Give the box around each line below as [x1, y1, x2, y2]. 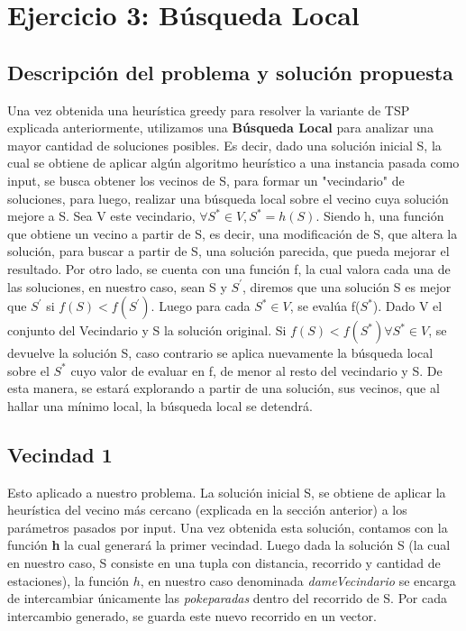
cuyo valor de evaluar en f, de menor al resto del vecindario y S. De [70, 361, 443, 380]
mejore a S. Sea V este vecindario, [7, 206, 196, 225]
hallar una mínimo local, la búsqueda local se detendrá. [7, 396, 313, 415]
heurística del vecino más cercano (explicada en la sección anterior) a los [7, 500, 407, 519]
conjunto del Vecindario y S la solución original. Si [7, 321, 287, 340]
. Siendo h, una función [315, 206, 444, 225]
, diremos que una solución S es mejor [242, 277, 452, 296]
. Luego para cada [151, 297, 251, 315]
